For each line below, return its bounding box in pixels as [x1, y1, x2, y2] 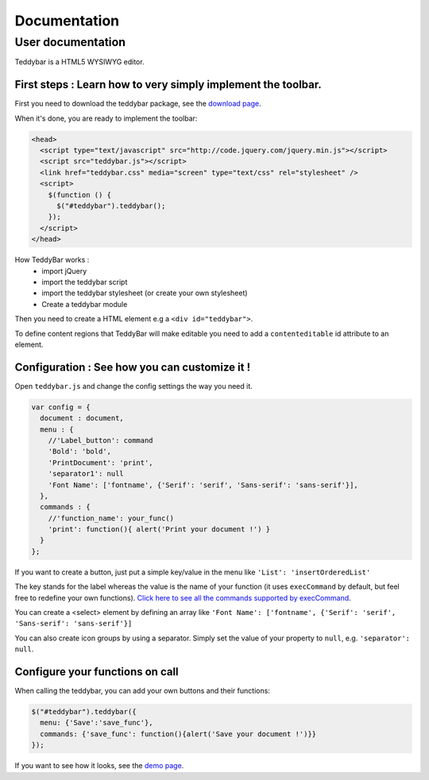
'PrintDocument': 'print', [48, 458, 154, 467]
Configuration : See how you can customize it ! [14, 360, 250, 374]
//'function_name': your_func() [48, 513, 175, 523]
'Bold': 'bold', [48, 447, 111, 456]
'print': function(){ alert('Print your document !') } [48, 524, 271, 534]
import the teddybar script [41, 277, 128, 286]
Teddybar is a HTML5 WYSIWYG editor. [14, 57, 145, 67]
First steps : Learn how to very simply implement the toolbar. [14, 78, 322, 91]
